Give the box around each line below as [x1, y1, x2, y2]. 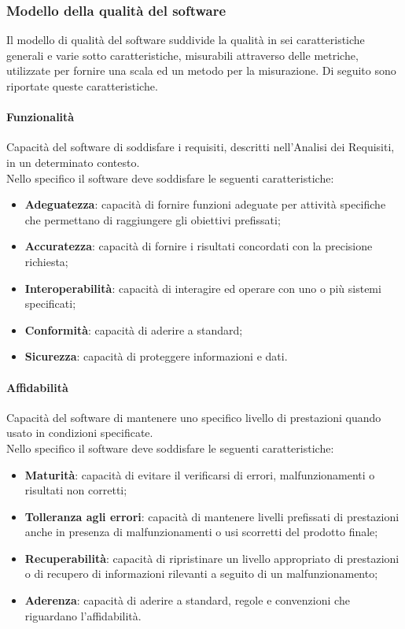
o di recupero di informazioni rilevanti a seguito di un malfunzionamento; [24, 565, 378, 582]
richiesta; [24, 253, 68, 269]
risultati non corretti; [24, 482, 127, 498]
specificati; [24, 295, 76, 312]
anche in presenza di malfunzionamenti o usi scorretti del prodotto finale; [24, 524, 378, 540]
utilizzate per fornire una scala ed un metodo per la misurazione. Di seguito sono [6, 62, 396, 79]
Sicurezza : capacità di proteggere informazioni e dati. [24, 348, 288, 364]
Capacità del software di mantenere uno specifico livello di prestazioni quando [6, 409, 381, 425]
